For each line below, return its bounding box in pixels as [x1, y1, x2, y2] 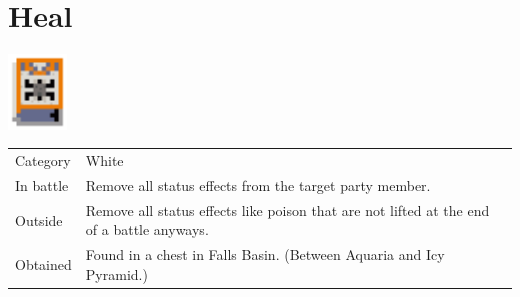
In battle [15, 174, 69, 195]
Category [15, 150, 71, 171]
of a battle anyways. [85, 219, 209, 240]
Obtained [15, 253, 72, 274]
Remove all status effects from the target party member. [85, 174, 431, 195]
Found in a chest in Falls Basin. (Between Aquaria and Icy [85, 244, 445, 265]
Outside [15, 209, 63, 230]
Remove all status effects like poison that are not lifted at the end [85, 199, 490, 220]
